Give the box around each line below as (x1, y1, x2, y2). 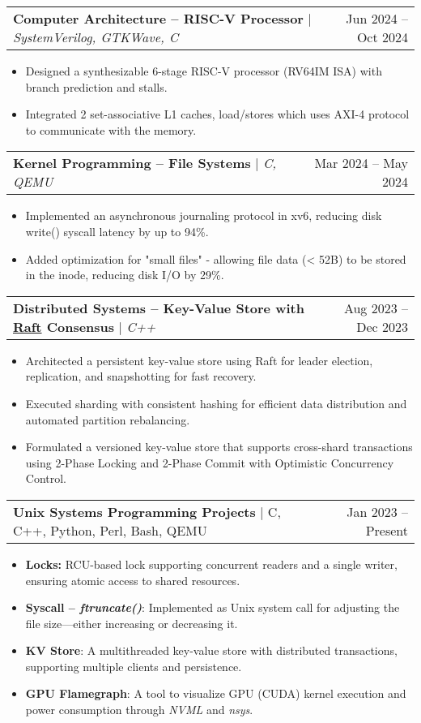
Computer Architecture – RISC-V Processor (13, 9, 304, 28)
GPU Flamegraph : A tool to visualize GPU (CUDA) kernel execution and (25, 685, 406, 702)
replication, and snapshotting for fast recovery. (25, 368, 257, 385)
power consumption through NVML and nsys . (25, 701, 253, 718)
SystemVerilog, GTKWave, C (13, 28, 179, 46)
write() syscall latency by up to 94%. (25, 222, 209, 239)
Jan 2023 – (347, 501, 408, 521)
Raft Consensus (13, 316, 115, 336)
